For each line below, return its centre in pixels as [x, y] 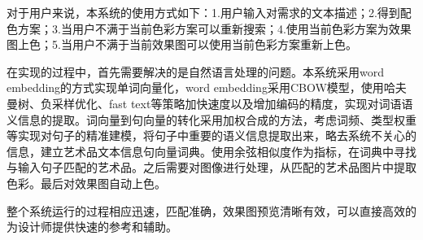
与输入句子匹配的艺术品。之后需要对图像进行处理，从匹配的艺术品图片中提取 [211, 167]
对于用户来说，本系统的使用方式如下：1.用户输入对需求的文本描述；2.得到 [203, 12]
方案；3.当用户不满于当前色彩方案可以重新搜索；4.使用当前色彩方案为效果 [214, 28]
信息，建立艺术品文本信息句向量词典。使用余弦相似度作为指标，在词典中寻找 [211, 151]
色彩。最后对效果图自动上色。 [86, 183]
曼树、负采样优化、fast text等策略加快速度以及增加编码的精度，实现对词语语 [210, 103]
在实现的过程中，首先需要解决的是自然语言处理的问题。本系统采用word [195, 71]
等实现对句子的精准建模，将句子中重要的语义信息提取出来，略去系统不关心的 [211, 135]
